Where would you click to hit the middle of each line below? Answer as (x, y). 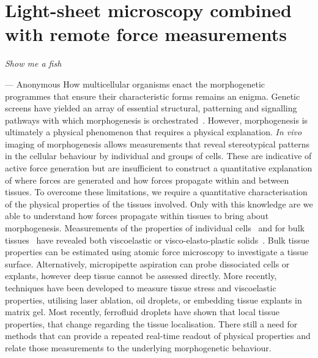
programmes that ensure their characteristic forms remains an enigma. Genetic (153, 96)
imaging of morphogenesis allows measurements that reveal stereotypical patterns (157, 144)
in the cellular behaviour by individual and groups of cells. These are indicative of (158, 156)
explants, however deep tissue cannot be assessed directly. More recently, (141, 276)
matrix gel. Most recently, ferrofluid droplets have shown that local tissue (142, 312)
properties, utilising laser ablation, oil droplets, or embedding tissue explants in (153, 300)
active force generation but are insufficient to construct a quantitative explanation (159, 168)
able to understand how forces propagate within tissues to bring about (137, 216)
